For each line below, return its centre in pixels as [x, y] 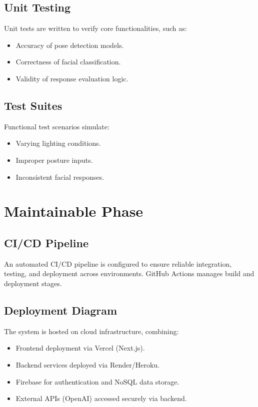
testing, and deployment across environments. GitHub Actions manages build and [129, 273]
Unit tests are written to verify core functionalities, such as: [95, 28]
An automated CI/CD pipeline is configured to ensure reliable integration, [118, 263]
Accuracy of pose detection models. [70, 45]
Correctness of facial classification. [68, 62]
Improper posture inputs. [54, 160]
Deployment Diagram [61, 310]
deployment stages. [33, 283]
